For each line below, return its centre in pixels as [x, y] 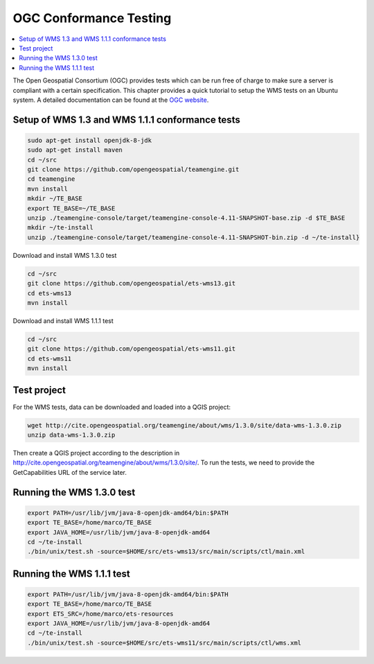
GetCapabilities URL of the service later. [70, 472]
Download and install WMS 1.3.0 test [65, 255]
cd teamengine [51, 179]
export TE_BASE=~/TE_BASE [71, 208]
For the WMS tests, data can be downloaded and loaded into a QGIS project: [122, 407]
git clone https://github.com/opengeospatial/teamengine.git [133, 169]
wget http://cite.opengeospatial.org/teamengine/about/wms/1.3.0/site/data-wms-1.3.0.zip [185, 425]
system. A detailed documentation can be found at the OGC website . [111, 100]
